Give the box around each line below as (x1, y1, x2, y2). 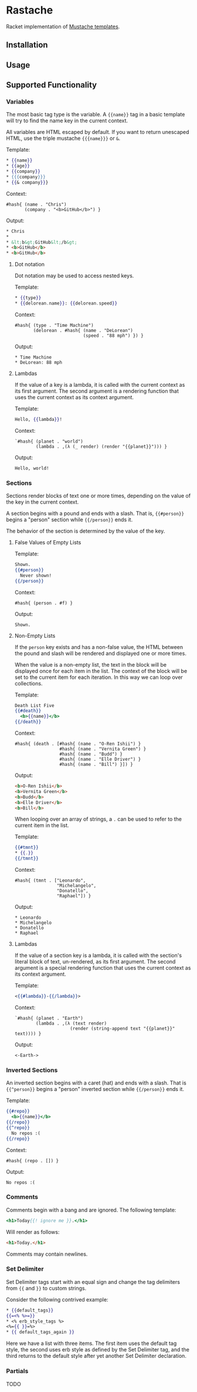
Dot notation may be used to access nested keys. (14, 272, 134, 279)
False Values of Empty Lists (14, 539, 81, 546)
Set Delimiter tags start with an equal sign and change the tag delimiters (6, 1278, 181, 1285)
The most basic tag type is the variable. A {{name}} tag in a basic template (6, 111, 185, 118)
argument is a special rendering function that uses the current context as (14, 965, 191, 972)
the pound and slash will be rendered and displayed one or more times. (14, 650, 186, 657)
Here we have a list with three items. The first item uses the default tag (6, 1340, 177, 1347)
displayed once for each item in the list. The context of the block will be (14, 667, 188, 674)
